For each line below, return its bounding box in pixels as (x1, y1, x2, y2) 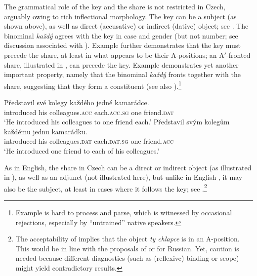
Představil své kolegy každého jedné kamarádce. (4, 97, 149, 107)
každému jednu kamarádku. (4, 126, 87, 136)
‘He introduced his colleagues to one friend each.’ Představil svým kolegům (4, 117, 230, 127)
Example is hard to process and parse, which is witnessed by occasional (15, 207, 232, 217)
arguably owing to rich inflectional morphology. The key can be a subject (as (4, 11, 237, 21)
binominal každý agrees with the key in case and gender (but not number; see (4, 30, 238, 40)
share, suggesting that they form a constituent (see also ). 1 (4, 79, 182, 91)
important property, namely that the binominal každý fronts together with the (4, 69, 241, 79)
